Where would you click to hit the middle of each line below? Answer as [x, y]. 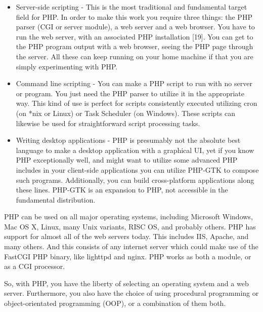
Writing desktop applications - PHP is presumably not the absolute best [128, 140]
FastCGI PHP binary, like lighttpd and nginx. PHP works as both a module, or [128, 256]
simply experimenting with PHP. [67, 66]
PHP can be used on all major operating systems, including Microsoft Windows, [128, 217]
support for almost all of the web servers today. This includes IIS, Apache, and [126, 236]
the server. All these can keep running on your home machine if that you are [135, 56]
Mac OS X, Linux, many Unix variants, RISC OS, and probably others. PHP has [130, 226]
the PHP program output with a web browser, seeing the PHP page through [135, 46]
